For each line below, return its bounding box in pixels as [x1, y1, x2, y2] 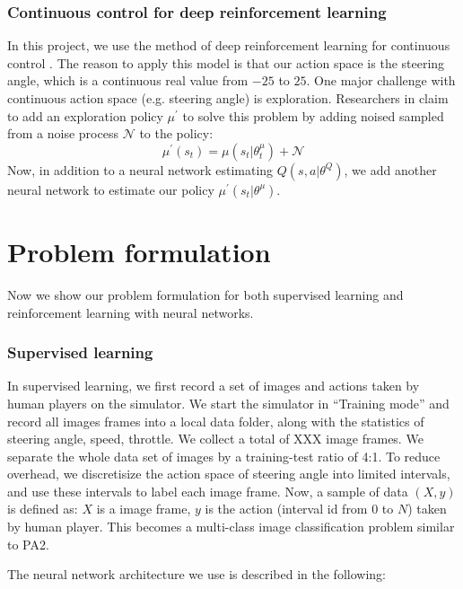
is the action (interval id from [205, 499, 368, 518]
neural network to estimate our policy [7, 180, 214, 198]
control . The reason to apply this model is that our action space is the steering [7, 53, 445, 72]
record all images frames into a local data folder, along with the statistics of [7, 411, 424, 430]
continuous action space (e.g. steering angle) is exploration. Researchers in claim [7, 89, 449, 107]
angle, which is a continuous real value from [7, 71, 249, 90]
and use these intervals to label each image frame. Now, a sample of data [7, 481, 408, 500]
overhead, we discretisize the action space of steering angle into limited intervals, [7, 464, 450, 483]
